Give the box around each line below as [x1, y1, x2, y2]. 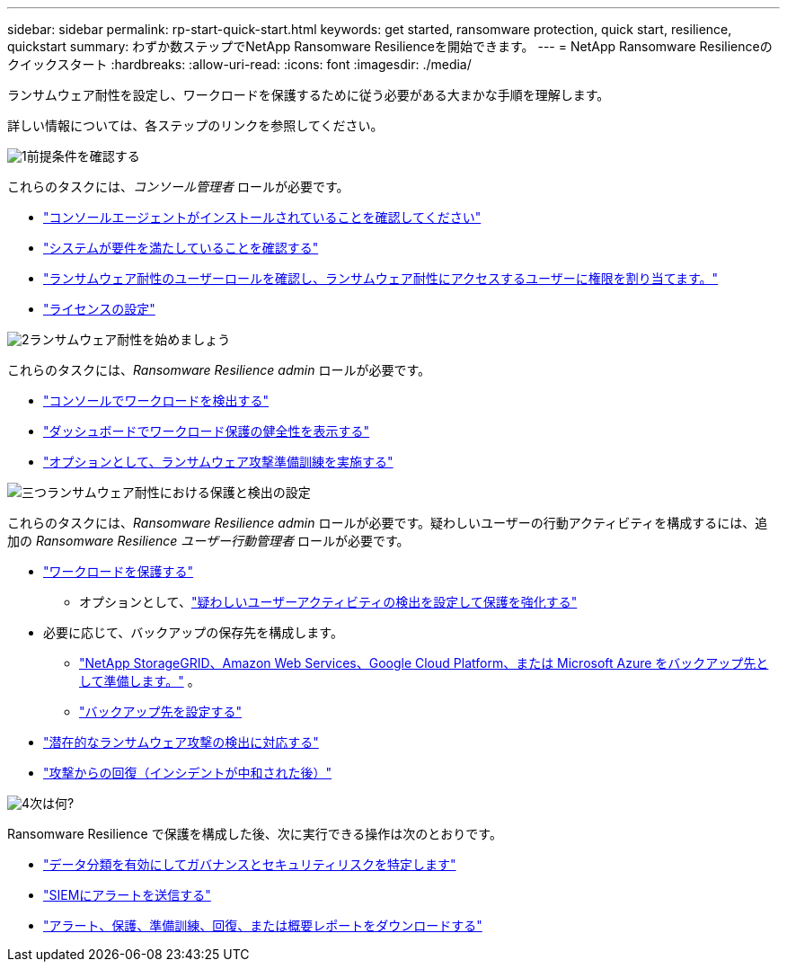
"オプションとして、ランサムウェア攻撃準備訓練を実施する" [43, 454, 393, 469]
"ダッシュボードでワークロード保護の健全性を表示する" [43, 423, 370, 439]
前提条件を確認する [26, 148, 140, 164]
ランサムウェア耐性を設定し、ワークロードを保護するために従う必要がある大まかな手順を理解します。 [7, 87, 610, 102]
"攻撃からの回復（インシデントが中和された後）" [43, 765, 332, 780]
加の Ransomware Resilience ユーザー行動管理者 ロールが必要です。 [7, 533, 410, 548]
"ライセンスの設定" [43, 301, 155, 316]
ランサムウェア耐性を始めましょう [29, 332, 231, 347]
